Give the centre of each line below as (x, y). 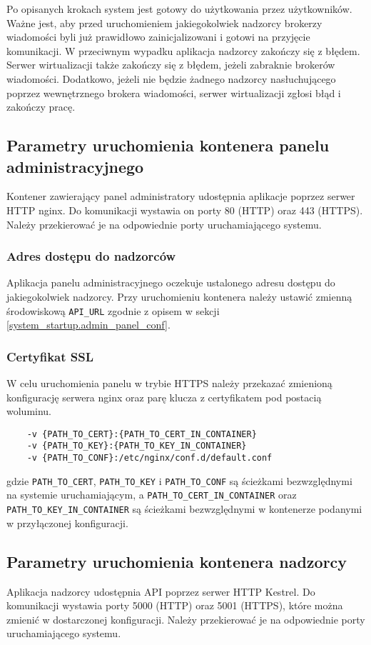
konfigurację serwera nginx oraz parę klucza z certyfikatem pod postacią (164, 397)
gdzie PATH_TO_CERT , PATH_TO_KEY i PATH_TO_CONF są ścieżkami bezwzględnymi (179, 480)
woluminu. (29, 411)
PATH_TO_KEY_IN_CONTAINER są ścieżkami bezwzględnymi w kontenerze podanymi (184, 509)
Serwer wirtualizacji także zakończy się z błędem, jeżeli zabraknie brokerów (171, 65)
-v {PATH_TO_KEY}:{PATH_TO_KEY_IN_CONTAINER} (137, 446)
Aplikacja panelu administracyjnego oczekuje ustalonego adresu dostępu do (171, 282)
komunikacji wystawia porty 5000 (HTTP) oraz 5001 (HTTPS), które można (175, 605)
